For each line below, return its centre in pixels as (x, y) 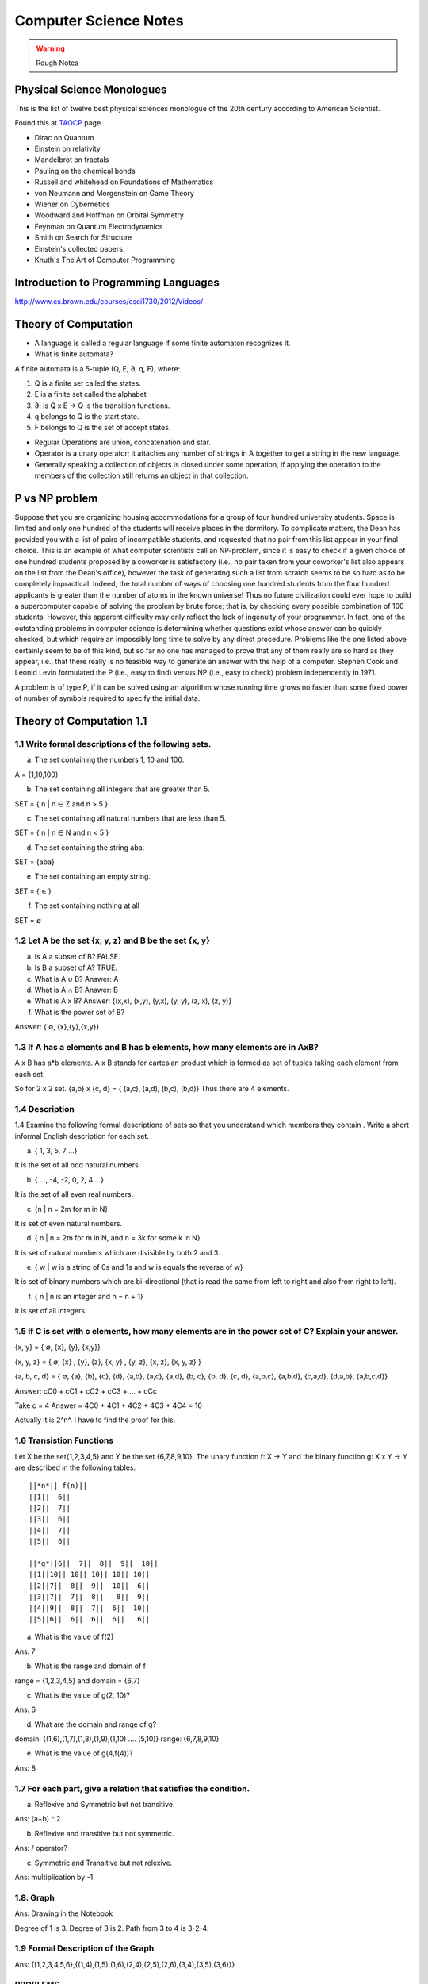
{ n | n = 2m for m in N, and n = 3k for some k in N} (118, 1238)
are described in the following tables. (75, 1467)
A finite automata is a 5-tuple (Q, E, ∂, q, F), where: (97, 368)
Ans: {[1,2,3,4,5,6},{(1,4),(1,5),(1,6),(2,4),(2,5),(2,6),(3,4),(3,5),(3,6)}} (125, 1964)
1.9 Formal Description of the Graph (84, 1948)
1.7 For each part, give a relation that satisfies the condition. (132, 1788)
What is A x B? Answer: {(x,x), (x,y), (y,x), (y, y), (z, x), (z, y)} (133, 1001)
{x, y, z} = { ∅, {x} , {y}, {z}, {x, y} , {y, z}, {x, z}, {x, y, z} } (108, 1362)
